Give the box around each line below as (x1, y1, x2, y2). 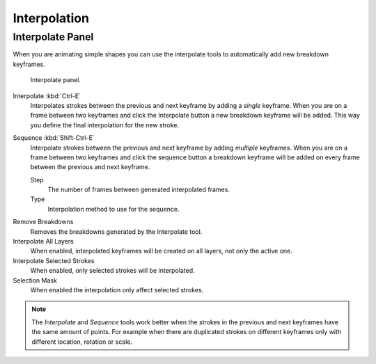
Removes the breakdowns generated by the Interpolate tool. (30, 227, 203, 236)
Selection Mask (13, 276, 57, 285)
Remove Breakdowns (13, 218, 74, 226)
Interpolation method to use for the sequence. (47, 205, 180, 213)
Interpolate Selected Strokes (13, 256, 95, 264)
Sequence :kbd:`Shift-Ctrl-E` (13, 134, 95, 142)
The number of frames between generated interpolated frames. (47, 185, 230, 194)
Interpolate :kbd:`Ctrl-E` (13, 91, 81, 100)
